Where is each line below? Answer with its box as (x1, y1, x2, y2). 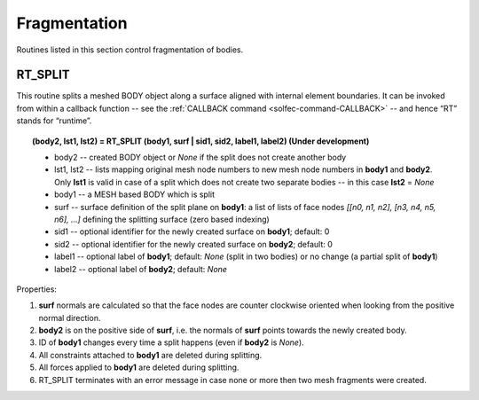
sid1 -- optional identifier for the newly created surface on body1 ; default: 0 (54, 226, 330, 237)
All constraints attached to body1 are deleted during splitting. (38, 349, 263, 360)
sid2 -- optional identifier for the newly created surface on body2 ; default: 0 (54, 239, 333, 249)
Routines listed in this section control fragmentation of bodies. (16, 44, 244, 55)
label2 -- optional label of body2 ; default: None (54, 263, 228, 274)
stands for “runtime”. (16, 115, 92, 126)
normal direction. (38, 312, 101, 323)
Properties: (16, 284, 58, 294)
